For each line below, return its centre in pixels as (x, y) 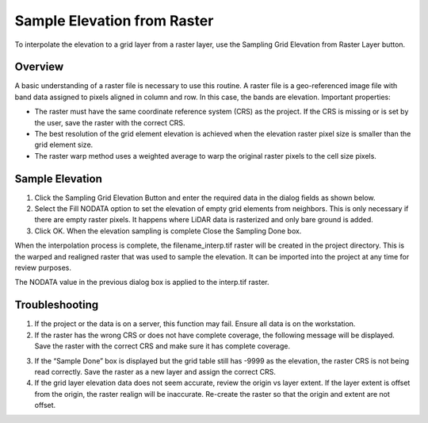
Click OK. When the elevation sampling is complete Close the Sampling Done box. (168, 231)
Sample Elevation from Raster (114, 21)
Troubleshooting (57, 305)
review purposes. (43, 268)
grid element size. (64, 145)
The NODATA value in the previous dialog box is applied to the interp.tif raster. (142, 283)
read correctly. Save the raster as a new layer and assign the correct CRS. (155, 371)
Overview (39, 67)
